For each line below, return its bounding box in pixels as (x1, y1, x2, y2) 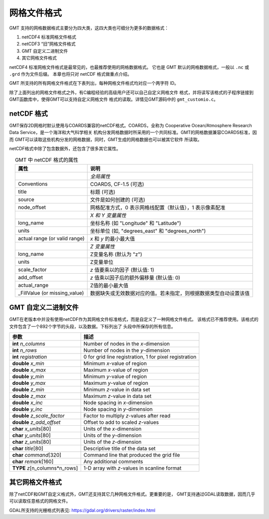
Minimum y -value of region (83, 373, 147, 380)
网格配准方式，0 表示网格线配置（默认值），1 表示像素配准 (90, 204, 226, 211)
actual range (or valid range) (18, 235, 85, 242)
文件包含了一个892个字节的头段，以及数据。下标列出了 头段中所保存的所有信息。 (9, 323, 176, 329)
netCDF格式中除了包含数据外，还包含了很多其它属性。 (9, 146, 121, 152)
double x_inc (12, 399, 43, 406)
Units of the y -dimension (83, 432, 142, 439)
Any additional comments (83, 458, 143, 465)
